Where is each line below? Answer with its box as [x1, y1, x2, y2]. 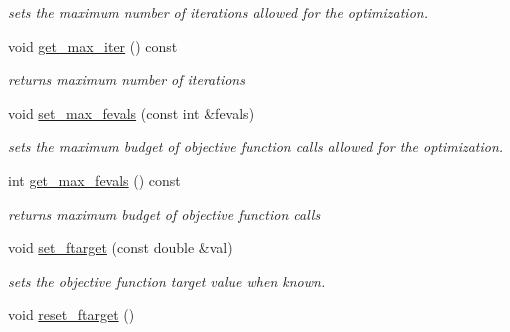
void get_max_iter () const [8, 35, 178, 56]
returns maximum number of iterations [8, 69, 245, 90]
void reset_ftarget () [8, 304, 135, 325]
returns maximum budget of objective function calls [8, 203, 321, 224]
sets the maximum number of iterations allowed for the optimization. [8, 2, 428, 22]
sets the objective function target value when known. [8, 270, 326, 291]
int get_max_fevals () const [8, 169, 181, 190]
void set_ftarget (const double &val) [8, 237, 233, 258]
